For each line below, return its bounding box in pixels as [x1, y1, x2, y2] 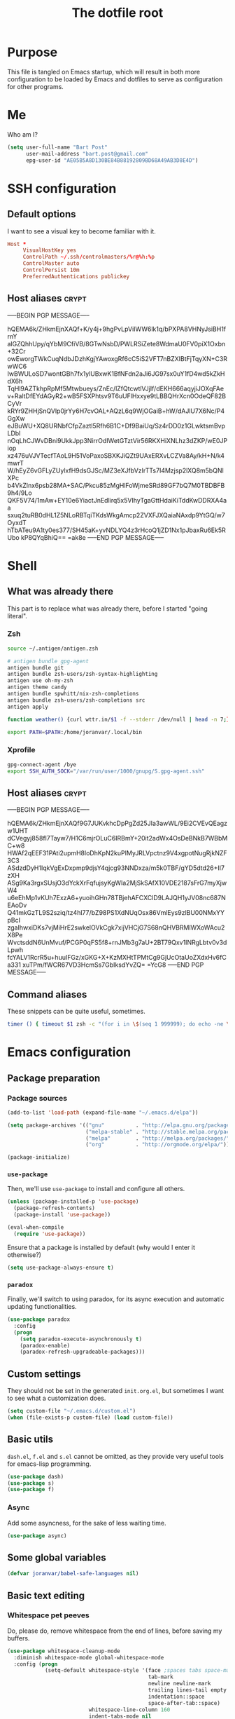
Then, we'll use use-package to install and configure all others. [7, 1185, 185, 1193]
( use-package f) [7, 1486, 55, 1493]
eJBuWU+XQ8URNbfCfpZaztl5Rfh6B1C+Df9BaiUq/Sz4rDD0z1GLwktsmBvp [7, 421, 226, 430]
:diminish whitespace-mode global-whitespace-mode [13, 1654, 164, 1661]
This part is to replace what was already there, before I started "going [7, 604, 208, 613]
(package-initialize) [7, 1154, 71, 1161]
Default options [7, 208, 76, 220]
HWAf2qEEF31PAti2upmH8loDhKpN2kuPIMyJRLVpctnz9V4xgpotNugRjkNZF [7, 849, 227, 857]
